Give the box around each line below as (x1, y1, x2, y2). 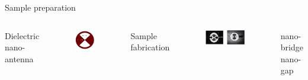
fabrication (130, 41, 170, 53)
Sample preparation (5, 1, 76, 13)
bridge (280, 41, 303, 53)
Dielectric (5, 29, 40, 41)
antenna (5, 52, 34, 65)
